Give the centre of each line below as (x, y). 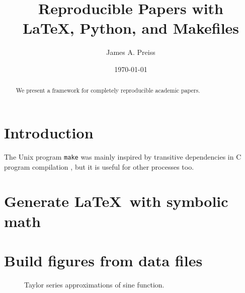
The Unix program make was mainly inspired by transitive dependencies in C (123, 156)
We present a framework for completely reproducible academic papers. (108, 90)
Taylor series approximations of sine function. (94, 284)
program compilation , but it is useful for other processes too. (99, 166)
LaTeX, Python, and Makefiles (131, 28)
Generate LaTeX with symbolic (116, 201)
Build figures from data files (103, 260)
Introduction (49, 132)
